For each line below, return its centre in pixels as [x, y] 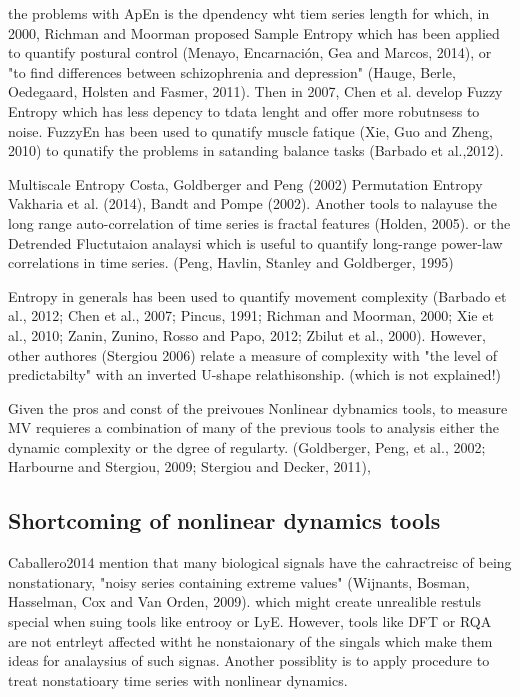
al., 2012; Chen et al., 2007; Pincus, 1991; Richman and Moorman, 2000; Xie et [251, 315]
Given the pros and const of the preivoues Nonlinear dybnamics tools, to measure [258, 407]
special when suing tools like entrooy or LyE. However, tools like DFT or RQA [250, 621]
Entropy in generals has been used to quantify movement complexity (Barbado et [257, 295]
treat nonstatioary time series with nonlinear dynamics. [178, 679]
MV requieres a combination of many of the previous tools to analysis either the [253, 427]
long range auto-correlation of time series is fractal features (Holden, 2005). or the [259, 222]
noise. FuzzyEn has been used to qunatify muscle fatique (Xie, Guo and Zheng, [250, 130]
